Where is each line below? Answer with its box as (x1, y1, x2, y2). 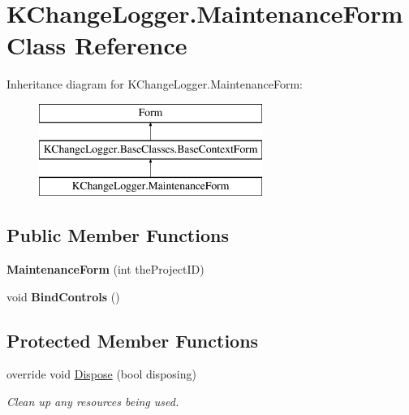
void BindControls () (6, 287, 120, 305)
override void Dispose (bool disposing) (6, 365, 196, 383)
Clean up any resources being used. (6, 393, 179, 410)
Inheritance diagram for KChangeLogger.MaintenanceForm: (6, 76, 304, 93)
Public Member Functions (6, 223, 229, 248)
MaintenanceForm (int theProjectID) (6, 261, 204, 278)
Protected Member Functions (6, 327, 259, 352)
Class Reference (6, 28, 187, 62)
